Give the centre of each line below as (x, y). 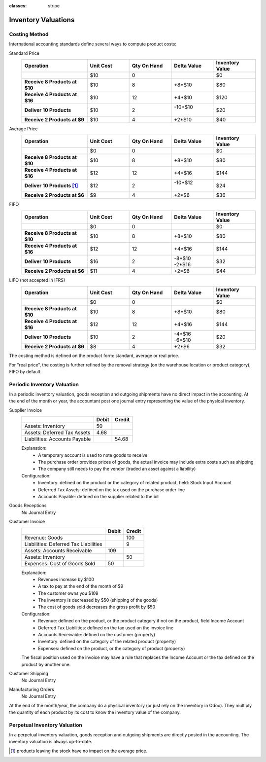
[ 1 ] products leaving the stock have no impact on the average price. (79, 751)
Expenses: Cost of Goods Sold (60, 563)
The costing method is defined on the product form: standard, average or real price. (94, 356)
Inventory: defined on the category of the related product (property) (107, 642)
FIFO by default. (25, 371)
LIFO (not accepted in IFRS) (37, 280)
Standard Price (24, 53)
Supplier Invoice (25, 410)
